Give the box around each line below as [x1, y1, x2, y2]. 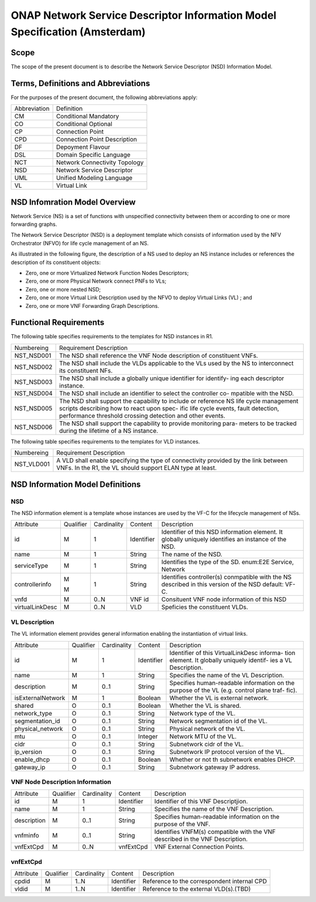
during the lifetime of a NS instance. [59, 426, 159, 435]
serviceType [14, 562, 49, 570]
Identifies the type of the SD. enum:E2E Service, [161, 558, 294, 566]
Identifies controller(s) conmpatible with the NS [161, 573, 292, 581]
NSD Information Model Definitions [11, 479, 141, 489]
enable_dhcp [14, 755, 50, 764]
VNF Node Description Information [11, 778, 111, 786]
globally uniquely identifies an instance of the [161, 535, 287, 544]
